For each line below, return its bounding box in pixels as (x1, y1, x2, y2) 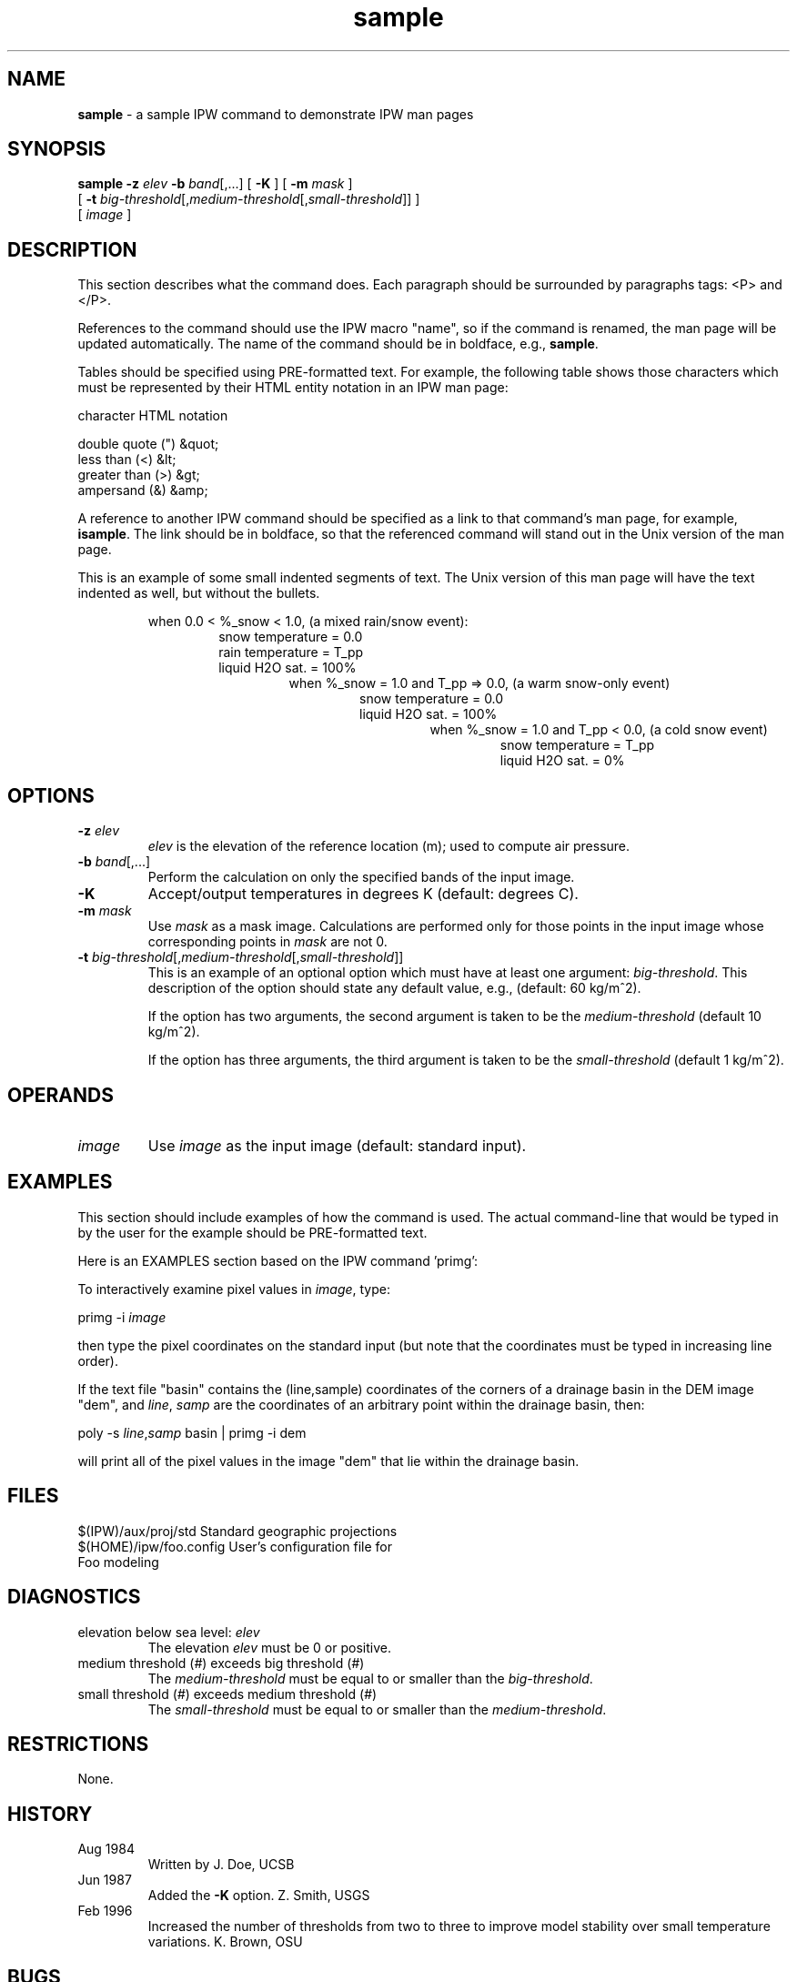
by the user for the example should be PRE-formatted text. (77, 1224, 428, 1240)
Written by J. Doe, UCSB (147, 1856, 295, 1873)
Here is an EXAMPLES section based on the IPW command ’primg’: (77, 1252, 479, 1269)
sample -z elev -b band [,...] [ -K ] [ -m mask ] (77, 176, 353, 192)
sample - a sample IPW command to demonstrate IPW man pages (77, 106, 474, 122)
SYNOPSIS (7, 137, 106, 161)
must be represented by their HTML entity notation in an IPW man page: (77, 379, 509, 396)
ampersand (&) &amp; (77, 482, 208, 499)
